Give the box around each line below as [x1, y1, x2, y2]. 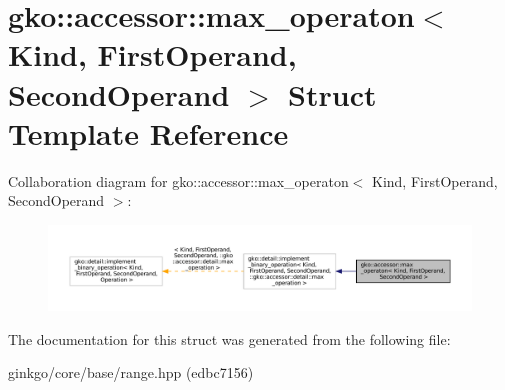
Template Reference [8, 112, 289, 153]
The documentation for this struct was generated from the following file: [8, 328, 451, 349]
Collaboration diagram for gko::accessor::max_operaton [8, 170, 349, 191]
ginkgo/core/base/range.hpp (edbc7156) [8, 362, 254, 383]
